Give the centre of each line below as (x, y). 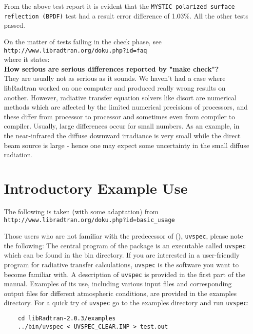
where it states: (27, 59)
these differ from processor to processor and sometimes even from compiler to (120, 116)
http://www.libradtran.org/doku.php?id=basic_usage (89, 220)
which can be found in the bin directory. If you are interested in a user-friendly (122, 255)
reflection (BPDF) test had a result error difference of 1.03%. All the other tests (126, 15)
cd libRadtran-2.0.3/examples (67, 319)
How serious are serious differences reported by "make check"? (111, 68)
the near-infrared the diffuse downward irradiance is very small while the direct (122, 135)
